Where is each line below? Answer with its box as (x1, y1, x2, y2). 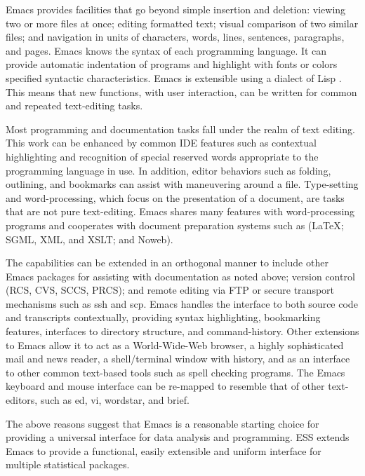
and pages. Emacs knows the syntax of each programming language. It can (6, 43, 327, 57)
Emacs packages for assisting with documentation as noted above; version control (6, 268, 355, 283)
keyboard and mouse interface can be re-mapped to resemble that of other (6, 379, 325, 393)
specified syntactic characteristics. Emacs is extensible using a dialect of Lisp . (6, 70, 342, 85)
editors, (6, 393, 38, 407)
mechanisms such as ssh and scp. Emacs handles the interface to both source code (6, 296, 358, 311)
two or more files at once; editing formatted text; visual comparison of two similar (6, 15, 359, 30)
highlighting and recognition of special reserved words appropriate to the (6, 149, 319, 163)
